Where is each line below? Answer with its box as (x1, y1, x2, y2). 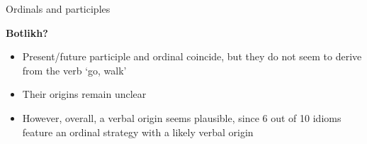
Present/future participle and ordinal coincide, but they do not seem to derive (22, 49, 362, 64)
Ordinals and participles (6, 1, 111, 16)
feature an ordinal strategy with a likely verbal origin (22, 124, 254, 139)
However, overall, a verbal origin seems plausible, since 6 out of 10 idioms (22, 110, 341, 125)
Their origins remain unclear (22, 87, 147, 101)
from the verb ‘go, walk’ (22, 62, 127, 77)
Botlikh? (6, 25, 48, 40)
